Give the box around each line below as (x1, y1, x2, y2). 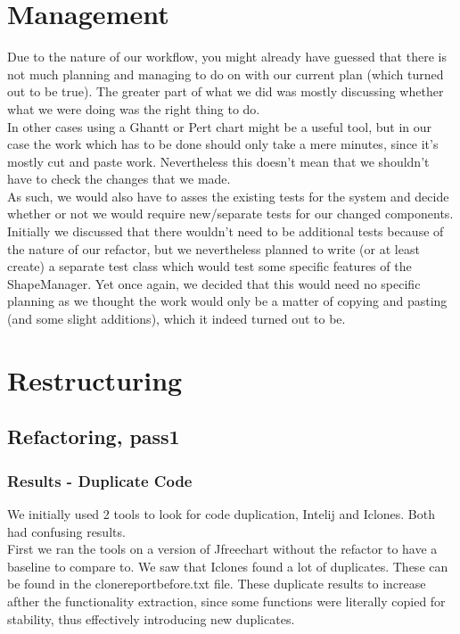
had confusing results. (7, 522, 126, 540)
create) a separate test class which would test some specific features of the (7, 257, 412, 276)
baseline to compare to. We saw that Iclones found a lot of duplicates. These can (7, 556, 448, 575)
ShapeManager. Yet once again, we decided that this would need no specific (7, 274, 421, 292)
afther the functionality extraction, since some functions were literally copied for (7, 591, 446, 610)
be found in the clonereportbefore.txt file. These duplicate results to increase (7, 574, 426, 593)
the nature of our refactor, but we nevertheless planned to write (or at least (7, 239, 420, 258)
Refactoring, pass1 (7, 423, 180, 450)
